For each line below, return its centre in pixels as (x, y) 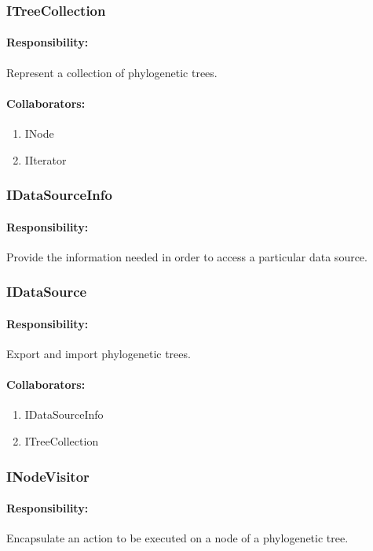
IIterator (46, 159)
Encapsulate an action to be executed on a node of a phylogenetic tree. (177, 538)
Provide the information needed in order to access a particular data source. (187, 256)
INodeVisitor (48, 476)
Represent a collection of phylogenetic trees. (112, 72)
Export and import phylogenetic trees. (99, 354)
